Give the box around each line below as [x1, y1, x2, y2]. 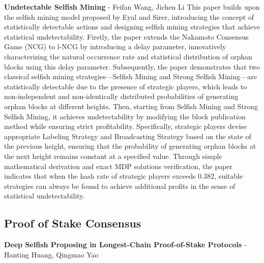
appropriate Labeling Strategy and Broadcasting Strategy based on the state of [4, 130, 251, 141]
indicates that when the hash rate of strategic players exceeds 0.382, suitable [4, 171, 243, 181]
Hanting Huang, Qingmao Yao [4, 249, 99, 259]
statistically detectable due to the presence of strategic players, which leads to [4, 81, 247, 91]
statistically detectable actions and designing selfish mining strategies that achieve [4, 21, 260, 32]
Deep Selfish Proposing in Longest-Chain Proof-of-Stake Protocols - [4, 239, 247, 250]
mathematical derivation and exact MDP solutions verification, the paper [4, 160, 233, 171]
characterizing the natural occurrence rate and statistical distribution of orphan [4, 51, 252, 61]
